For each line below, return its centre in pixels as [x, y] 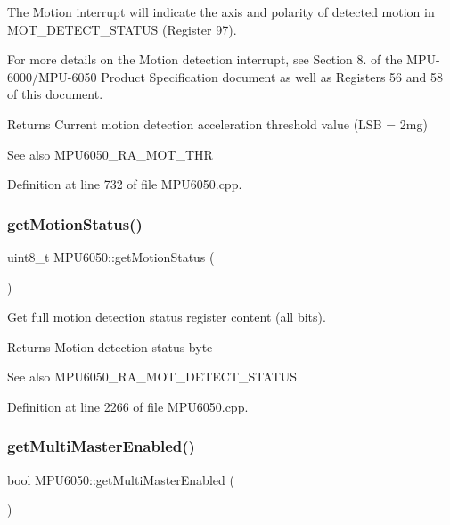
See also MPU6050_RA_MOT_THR [110, 154]
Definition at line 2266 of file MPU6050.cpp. [128, 406]
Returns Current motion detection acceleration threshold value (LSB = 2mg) [217, 123]
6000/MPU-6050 [52, 76]
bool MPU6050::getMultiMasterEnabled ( [121, 479]
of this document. [55, 94]
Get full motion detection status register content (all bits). [167, 317]
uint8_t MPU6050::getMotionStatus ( [111, 256]
